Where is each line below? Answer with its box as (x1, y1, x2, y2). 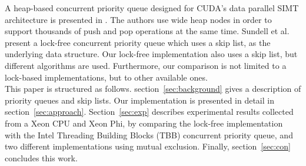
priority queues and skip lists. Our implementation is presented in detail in (5, 94, 274, 106)
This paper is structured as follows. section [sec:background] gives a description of (5, 82, 301, 95)
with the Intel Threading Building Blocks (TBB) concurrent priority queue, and (5, 128, 293, 141)
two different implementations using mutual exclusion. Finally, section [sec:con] (5, 140, 291, 152)
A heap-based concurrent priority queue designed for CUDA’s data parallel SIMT (5, 2, 299, 14)
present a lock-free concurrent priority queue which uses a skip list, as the (5, 36, 271, 48)
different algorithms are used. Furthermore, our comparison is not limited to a (5, 59, 287, 71)
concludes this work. (5, 151, 78, 164)
